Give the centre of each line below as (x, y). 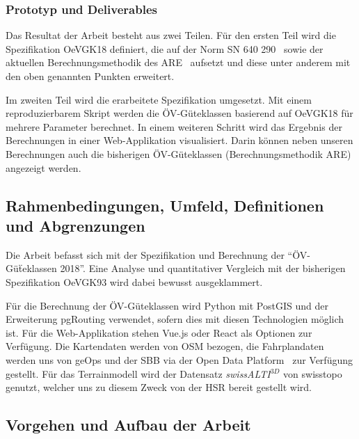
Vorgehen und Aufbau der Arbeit (128, 425)
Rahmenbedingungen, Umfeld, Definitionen (165, 205)
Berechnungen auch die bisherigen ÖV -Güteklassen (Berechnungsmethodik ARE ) (178, 153)
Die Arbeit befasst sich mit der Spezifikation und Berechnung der (145, 254)
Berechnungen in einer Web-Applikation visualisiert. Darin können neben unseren (179, 140)
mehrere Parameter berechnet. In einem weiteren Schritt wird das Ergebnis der (174, 126)
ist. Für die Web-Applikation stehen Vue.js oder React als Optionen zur (159, 332)
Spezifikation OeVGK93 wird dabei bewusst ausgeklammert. (134, 281)
